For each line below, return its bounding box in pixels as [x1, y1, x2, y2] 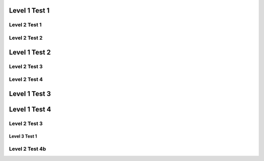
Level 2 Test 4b [9, 145, 46, 152]
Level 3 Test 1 [9, 133, 37, 139]
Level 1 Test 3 [9, 89, 51, 98]
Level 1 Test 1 [9, 6, 50, 15]
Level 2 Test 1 [9, 21, 42, 28]
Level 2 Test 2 [9, 34, 43, 41]
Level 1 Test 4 [9, 105, 51, 113]
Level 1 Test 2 [9, 48, 51, 56]
